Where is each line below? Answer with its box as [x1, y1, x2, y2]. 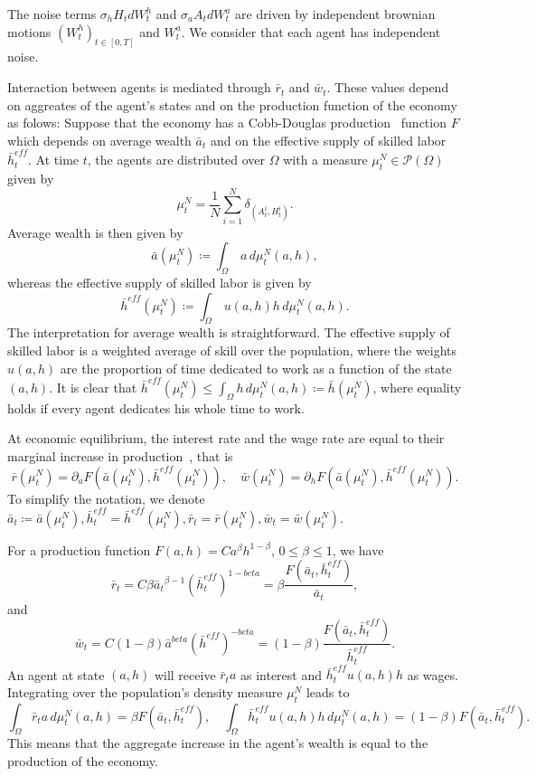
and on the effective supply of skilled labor [210, 130, 447, 149]
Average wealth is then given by [7, 222, 183, 241]
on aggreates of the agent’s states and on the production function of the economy [7, 95, 457, 114]
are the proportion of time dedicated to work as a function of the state [60, 358, 452, 377]
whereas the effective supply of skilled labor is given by [7, 273, 312, 292]
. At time [28, 150, 80, 169]
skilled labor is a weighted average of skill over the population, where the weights [7, 341, 457, 360]
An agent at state [7, 665, 105, 684]
